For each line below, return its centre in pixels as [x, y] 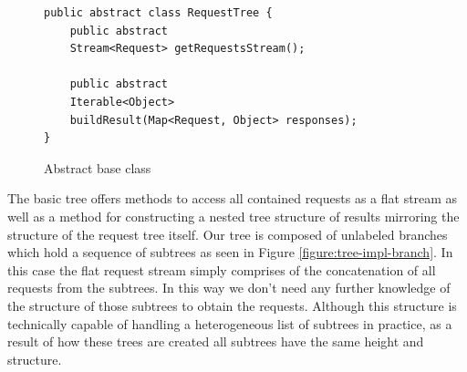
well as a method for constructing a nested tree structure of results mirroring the [233, 216]
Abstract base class [98, 167]
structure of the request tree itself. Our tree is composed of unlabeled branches [228, 234]
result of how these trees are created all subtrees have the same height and [216, 341]
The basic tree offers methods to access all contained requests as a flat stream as [233, 198]
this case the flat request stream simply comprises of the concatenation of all [222, 269]
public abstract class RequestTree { [158, 13]
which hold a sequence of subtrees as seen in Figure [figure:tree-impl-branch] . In [230, 252]
